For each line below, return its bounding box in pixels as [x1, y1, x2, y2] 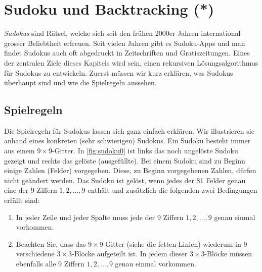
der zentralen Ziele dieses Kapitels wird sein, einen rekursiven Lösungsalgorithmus [4, 57, 258, 68]
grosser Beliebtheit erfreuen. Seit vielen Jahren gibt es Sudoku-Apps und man [4, 37, 245, 48]
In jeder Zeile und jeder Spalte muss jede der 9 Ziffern [16, 211, 184, 222]
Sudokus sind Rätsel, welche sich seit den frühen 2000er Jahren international [4, 28, 241, 38]
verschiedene [16, 248, 55, 259]
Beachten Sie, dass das [16, 238, 86, 249]
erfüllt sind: [4, 195, 40, 205]
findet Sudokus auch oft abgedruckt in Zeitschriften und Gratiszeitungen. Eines [4, 47, 250, 58]
